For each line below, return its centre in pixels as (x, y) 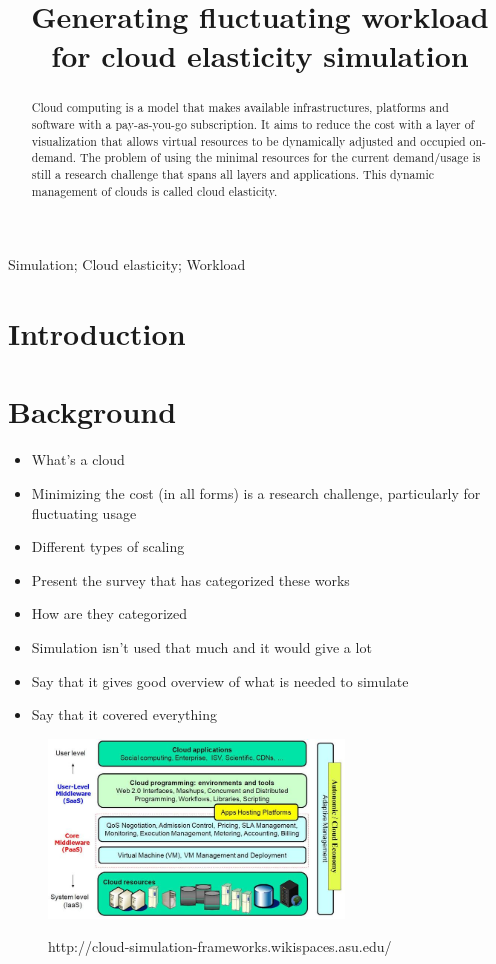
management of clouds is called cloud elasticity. (154, 190)
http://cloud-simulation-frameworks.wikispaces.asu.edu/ (220, 946)
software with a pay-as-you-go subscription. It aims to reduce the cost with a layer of (253, 124)
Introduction (97, 333)
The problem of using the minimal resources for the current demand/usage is (280, 157)
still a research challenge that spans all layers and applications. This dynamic (232, 173)
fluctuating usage (84, 512)
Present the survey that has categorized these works (190, 579)
